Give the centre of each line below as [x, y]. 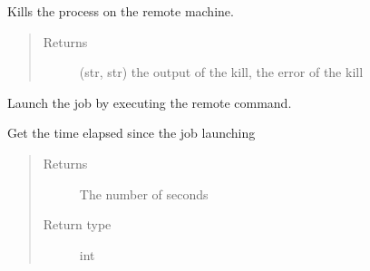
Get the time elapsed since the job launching [131, 133]
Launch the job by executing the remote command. [150, 102]
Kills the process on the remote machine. [121, 11]
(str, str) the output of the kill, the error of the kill [221, 72]
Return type [77, 224]
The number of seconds [144, 194]
